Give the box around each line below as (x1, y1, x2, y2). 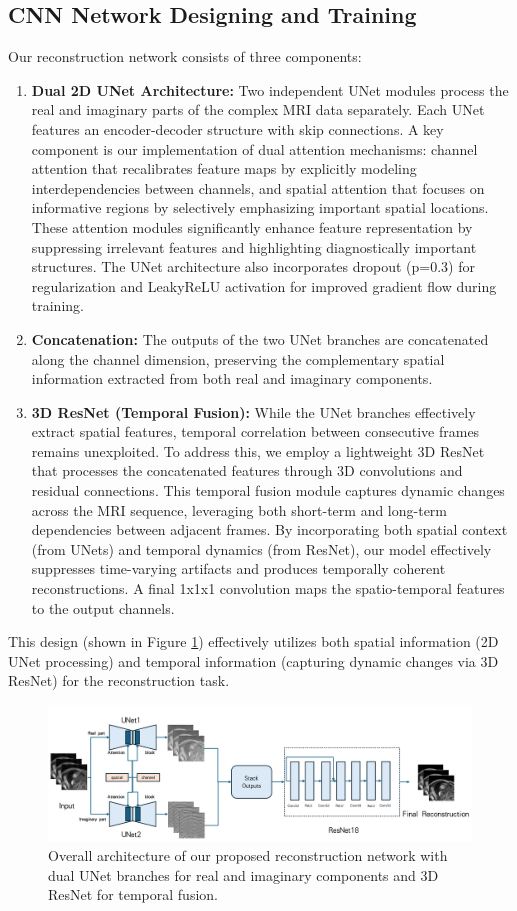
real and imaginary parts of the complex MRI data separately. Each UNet (31, 99, 485, 120)
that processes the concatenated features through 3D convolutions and (31, 460, 463, 481)
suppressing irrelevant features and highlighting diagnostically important (31, 236, 477, 257)
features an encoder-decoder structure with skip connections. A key (31, 118, 444, 139)
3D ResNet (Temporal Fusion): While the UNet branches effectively (31, 401, 476, 422)
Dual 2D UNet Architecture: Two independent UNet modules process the (31, 79, 509, 100)
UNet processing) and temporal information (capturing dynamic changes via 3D (8, 650, 499, 671)
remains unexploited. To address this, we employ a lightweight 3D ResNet (31, 440, 485, 461)
